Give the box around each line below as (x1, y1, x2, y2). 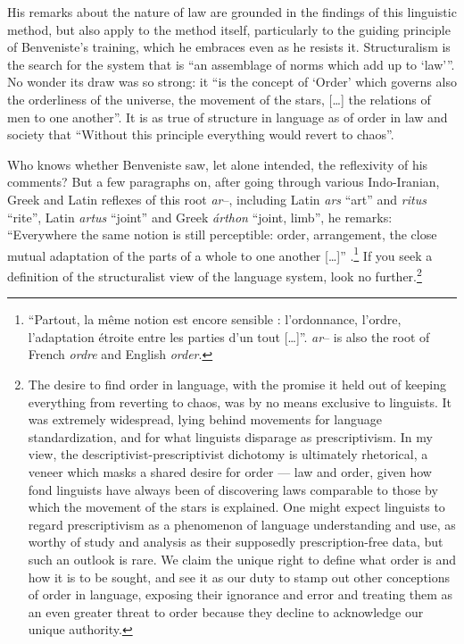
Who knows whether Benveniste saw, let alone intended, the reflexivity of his (7, 155, 428, 173)
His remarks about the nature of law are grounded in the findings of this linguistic (7, 3, 457, 21)
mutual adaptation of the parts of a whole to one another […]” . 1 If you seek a (7, 243, 433, 264)
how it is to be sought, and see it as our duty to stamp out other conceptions (28, 567, 451, 586)
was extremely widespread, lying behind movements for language (28, 410, 383, 429)
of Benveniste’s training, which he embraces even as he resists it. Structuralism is (7, 38, 451, 56)
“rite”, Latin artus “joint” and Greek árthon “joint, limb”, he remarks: (7, 207, 393, 226)
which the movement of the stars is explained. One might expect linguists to (28, 498, 445, 516)
